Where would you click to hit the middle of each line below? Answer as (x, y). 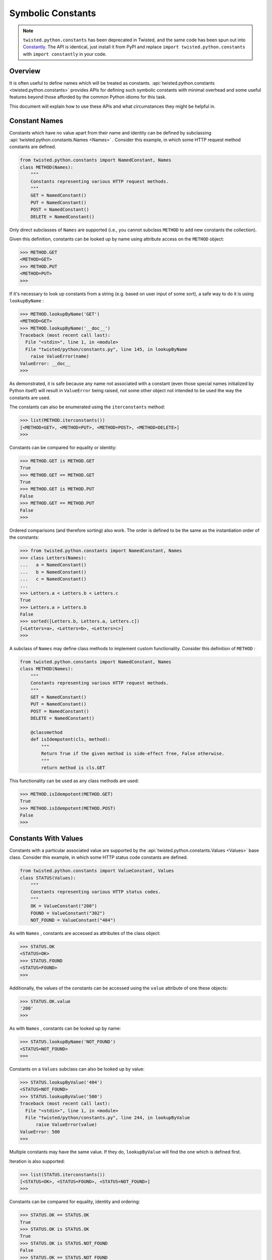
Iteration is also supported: (37, 1161)
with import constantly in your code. (65, 54)
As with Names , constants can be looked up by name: (65, 1029)
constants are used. (30, 398)
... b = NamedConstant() (53, 572)
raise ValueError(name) (60, 356)
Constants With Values (46, 838)
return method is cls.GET (73, 768)
